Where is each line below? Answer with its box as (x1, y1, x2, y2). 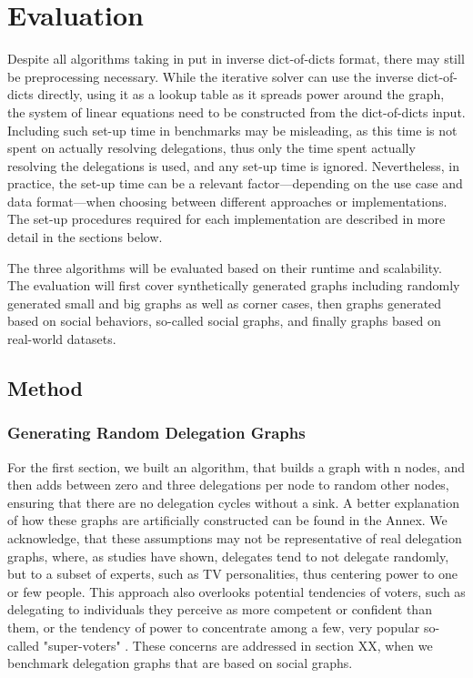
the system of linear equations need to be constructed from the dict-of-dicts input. (7, 102, 466, 121)
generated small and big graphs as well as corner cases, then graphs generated (7, 293, 442, 312)
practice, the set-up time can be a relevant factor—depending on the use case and (7, 174, 463, 193)
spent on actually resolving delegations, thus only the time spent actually (7, 138, 416, 157)
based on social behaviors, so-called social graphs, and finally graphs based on (7, 311, 441, 330)
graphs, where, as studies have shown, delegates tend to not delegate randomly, (7, 546, 449, 565)
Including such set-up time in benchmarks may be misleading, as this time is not (7, 120, 458, 139)
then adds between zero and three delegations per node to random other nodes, (7, 475, 449, 494)
